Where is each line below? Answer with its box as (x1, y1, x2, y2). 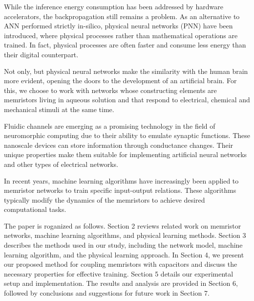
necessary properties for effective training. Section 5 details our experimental (4, 268, 233, 278)
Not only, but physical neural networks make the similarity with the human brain (4, 66, 248, 76)
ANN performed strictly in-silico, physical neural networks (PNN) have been (4, 21, 233, 31)
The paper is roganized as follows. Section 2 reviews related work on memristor (4, 220, 241, 231)
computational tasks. (4, 204, 66, 214)
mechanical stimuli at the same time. (4, 104, 114, 114)
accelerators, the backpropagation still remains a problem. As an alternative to (4, 11, 240, 21)
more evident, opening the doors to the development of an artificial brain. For (4, 75, 237, 86)
